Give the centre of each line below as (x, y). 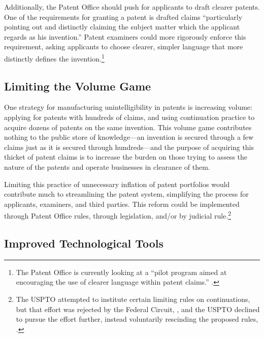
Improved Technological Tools (84, 243)
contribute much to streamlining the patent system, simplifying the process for (126, 194)
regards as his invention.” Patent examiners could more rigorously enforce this (125, 36)
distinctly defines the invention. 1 (54, 57)
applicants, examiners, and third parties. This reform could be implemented (122, 204)
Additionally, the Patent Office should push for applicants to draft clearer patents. (132, 7)
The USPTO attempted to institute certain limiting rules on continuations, (133, 299)
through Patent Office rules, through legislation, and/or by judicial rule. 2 (118, 215)
